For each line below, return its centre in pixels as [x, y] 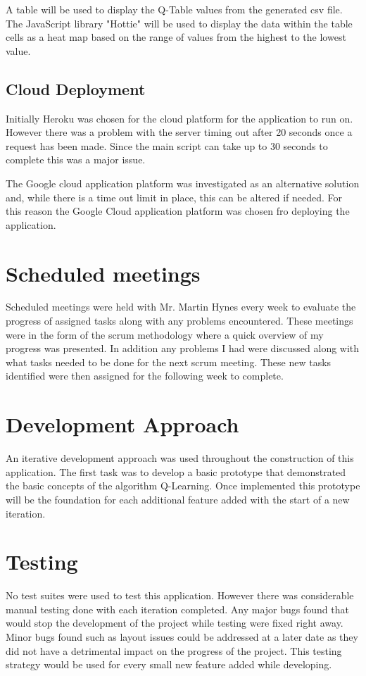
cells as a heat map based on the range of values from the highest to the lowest [176, 37]
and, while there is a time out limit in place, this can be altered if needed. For [174, 197]
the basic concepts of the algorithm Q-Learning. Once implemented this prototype [183, 486]
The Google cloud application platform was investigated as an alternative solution [183, 183]
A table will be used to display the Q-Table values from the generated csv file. [174, 9]
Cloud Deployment [76, 88]
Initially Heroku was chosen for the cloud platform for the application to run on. [179, 118]
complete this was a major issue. [76, 159]
